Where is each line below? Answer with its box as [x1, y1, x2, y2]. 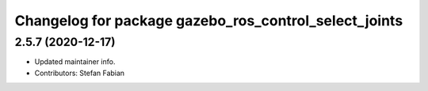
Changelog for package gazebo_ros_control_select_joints [14, 12, 403, 29]
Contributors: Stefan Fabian [34, 68, 125, 78]
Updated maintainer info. [34, 57, 116, 66]
